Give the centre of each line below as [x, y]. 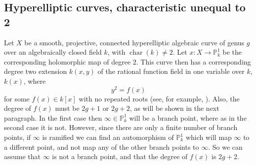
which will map [209, 137]
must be [67, 108]
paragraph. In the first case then [53, 117]
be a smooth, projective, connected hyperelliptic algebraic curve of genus [134, 42]
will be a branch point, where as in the [188, 117]
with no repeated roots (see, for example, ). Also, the [159, 98]
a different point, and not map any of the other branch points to [102, 147]
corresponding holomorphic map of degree [67, 61]
